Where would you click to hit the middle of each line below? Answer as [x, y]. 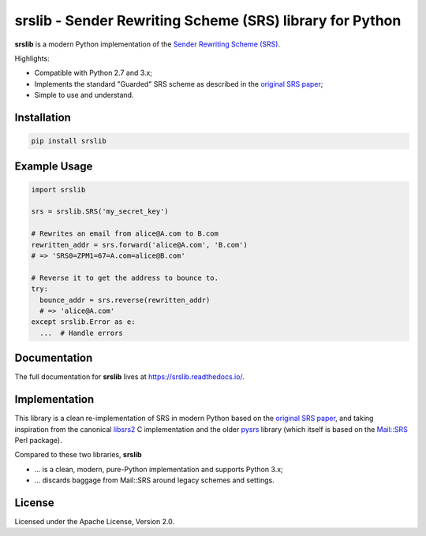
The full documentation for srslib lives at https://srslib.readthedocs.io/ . [129, 377]
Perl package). [38, 440]
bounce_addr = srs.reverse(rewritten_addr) [125, 300]
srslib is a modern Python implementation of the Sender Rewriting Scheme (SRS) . [147, 44]
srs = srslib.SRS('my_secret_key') [100, 212]
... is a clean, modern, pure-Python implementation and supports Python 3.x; [159, 469]
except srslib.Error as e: [83, 322]
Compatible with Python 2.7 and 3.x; [93, 73]
